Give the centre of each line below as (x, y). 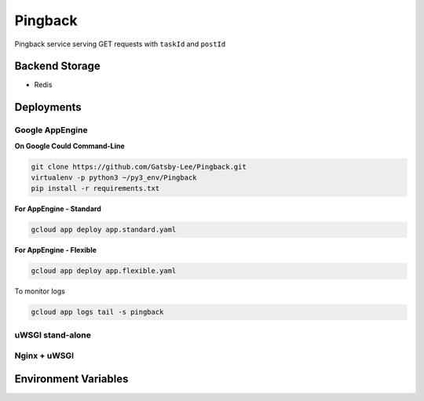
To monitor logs (40, 291)
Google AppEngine (51, 130)
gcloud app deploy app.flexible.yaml (104, 271)
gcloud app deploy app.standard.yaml (104, 230)
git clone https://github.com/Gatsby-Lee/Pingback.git (139, 166)
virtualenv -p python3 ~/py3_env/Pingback (114, 177)
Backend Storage (58, 66)
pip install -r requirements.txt (95, 189)
